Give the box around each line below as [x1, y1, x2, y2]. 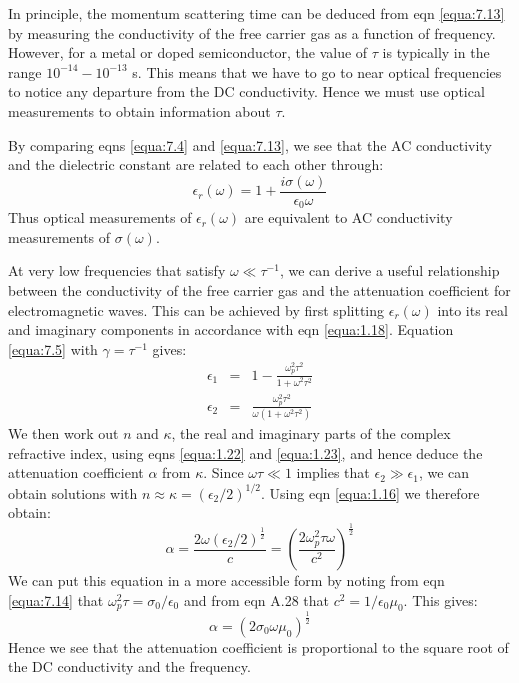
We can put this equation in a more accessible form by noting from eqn [8, 570, 445, 591]
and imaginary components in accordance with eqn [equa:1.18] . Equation [8, 319, 454, 340]
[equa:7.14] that [8, 589, 104, 610]
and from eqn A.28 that [183, 589, 330, 610]
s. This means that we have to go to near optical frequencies [132, 61, 502, 82]
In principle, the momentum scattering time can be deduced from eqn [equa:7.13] [8, 3, 505, 23]
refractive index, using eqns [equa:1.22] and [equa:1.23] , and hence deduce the [8, 442, 483, 463]
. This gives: [403, 589, 478, 610]
